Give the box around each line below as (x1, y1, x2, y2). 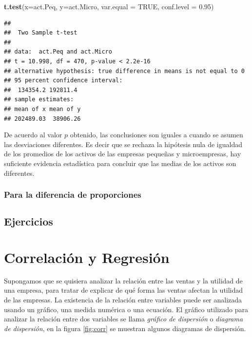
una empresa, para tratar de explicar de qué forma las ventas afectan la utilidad (4, 285, 243, 295)
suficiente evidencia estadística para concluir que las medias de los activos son (4, 158, 236, 168)
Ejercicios (4, 214, 53, 229)
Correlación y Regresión (4, 247, 170, 267)
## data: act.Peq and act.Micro (4, 48, 112, 56)
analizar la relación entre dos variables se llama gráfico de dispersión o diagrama (4, 314, 243, 324)
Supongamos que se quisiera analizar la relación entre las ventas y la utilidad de (4, 275, 243, 285)
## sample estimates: (4, 96, 74, 103)
